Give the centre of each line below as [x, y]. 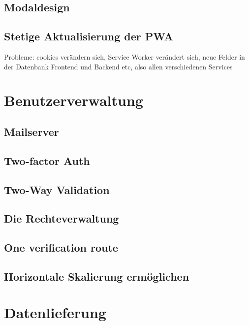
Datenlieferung [55, 312]
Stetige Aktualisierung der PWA [89, 36]
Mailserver [31, 131]
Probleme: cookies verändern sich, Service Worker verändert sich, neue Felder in [124, 56]
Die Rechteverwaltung [62, 218]
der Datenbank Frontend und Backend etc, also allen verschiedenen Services [118, 66]
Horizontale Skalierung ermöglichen [97, 276]
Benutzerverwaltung [74, 100]
